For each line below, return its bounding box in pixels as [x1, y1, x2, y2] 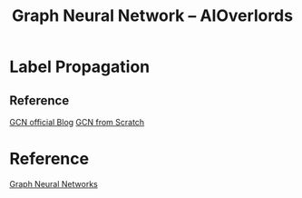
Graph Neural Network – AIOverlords [12, 5, 293, 26]
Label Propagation [9, 56, 151, 77]
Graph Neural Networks [9, 178, 98, 189]
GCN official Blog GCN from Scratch [9, 117, 145, 127]
